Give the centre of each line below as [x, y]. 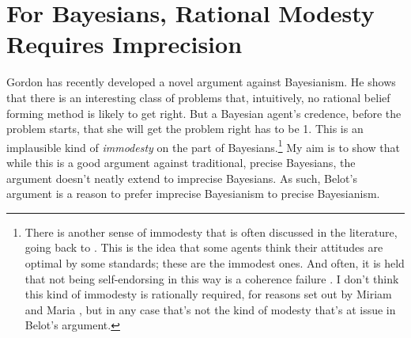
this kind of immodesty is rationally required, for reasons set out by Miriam [208, 294]
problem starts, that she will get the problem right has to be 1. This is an [185, 129]
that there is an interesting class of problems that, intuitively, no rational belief [198, 97]
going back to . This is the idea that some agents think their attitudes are [204, 247]
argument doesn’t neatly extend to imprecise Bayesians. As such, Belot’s [182, 178]
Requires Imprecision [124, 44]
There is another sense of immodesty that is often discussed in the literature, [211, 232]
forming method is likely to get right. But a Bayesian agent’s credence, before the [204, 113]
